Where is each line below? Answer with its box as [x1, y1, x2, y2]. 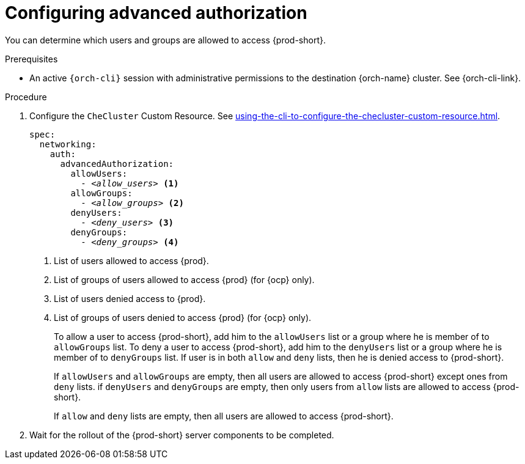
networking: [39, 139, 97, 149]
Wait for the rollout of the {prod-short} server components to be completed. [29, 429, 334, 440]
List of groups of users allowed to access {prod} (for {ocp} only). [54, 274, 315, 285]
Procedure [5, 91, 47, 102]
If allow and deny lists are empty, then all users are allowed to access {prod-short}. [54, 410, 394, 421]
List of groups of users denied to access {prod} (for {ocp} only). [54, 312, 312, 323]
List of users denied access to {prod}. [54, 293, 206, 304]
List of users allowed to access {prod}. [54, 255, 209, 266]
